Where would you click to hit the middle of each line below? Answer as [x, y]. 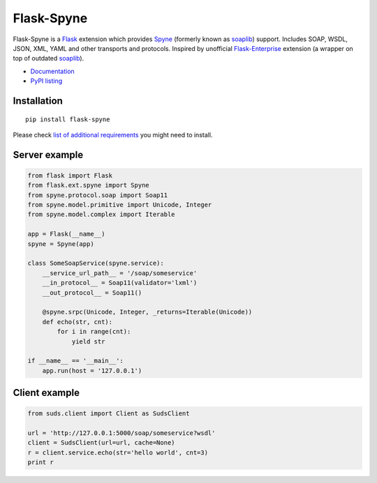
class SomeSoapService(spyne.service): [96, 263]
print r [40, 462]
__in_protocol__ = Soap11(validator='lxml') [120, 283]
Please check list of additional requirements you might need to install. [113, 135]
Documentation [52, 71]
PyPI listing [46, 81]
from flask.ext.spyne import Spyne [88, 185]
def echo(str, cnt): [77, 322]
